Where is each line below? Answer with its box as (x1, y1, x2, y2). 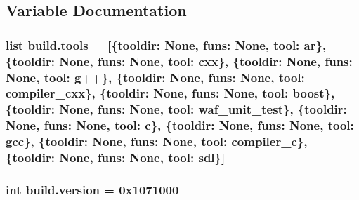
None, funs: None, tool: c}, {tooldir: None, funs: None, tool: (6, 116, 354, 134)
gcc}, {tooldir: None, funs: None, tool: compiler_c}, (6, 133, 308, 150)
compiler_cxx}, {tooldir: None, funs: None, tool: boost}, (6, 84, 335, 102)
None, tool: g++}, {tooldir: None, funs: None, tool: (6, 68, 305, 86)
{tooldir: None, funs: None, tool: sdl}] (6, 149, 226, 166)
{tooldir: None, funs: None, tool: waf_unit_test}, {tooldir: (6, 100, 347, 118)
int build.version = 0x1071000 (6, 181, 179, 198)
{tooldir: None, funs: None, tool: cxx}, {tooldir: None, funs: (6, 52, 353, 69)
